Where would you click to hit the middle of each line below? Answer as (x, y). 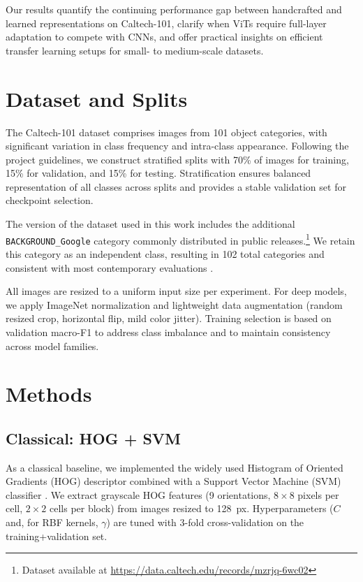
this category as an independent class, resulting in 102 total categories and (165, 253)
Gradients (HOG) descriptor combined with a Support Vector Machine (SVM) (173, 481)
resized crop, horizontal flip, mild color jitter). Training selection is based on (169, 318)
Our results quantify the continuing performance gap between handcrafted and (174, 9)
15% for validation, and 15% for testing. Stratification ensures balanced (158, 173)
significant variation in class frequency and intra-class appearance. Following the (177, 146)
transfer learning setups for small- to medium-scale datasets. (135, 50)
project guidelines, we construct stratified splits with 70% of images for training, (177, 159)
